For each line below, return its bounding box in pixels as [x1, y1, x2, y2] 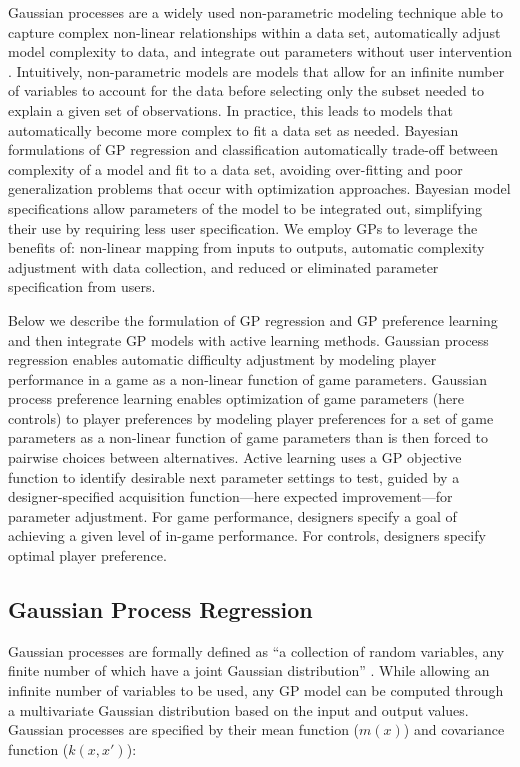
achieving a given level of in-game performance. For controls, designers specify [8, 525, 486, 546]
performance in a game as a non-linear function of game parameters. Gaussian [8, 368, 487, 389]
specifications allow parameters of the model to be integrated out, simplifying [8, 197, 483, 218]
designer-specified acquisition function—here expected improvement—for [8, 486, 453, 507]
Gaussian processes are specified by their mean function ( [8, 719, 360, 740]
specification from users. [8, 276, 156, 297]
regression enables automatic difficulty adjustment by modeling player [8, 349, 437, 370]
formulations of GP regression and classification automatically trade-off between [8, 139, 499, 160]
